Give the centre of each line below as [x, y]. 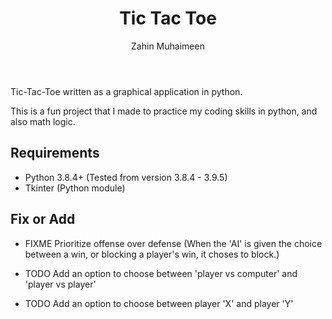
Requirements [55, 153]
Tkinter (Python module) [75, 188]
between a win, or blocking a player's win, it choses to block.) [152, 254]
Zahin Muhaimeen [168, 46]
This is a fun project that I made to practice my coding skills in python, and [164, 111]
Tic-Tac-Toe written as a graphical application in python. [126, 91]
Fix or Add [43, 219]
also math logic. [43, 121]
